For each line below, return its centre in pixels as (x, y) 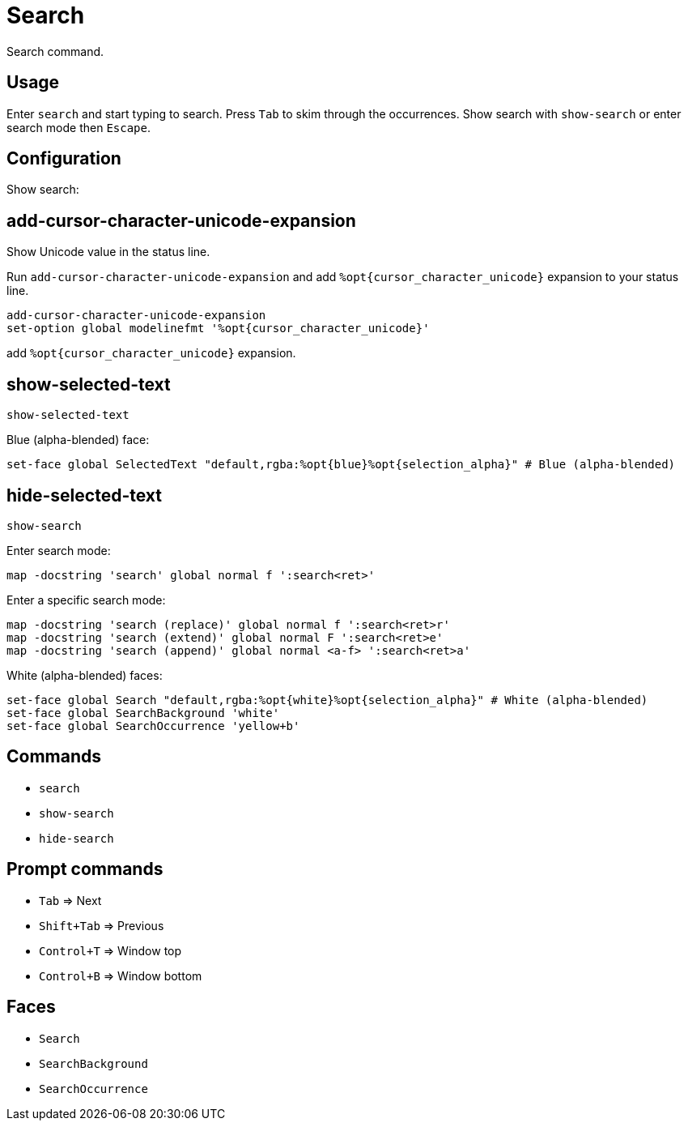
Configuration (64, 159)
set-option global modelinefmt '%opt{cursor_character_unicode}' (218, 329)
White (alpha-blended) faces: (85, 675)
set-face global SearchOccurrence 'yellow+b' (153, 726)
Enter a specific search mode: (86, 600)
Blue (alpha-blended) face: (78, 440)
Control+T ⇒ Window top (110, 950)
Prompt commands (85, 869)
